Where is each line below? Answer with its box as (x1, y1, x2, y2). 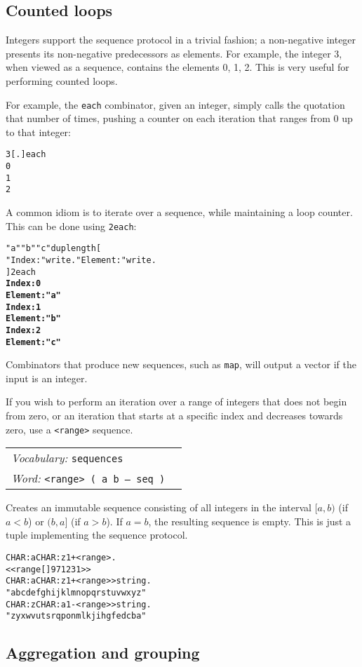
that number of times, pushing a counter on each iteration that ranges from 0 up (6, 111, 353, 126)
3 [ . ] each (6, 149, 46, 160)
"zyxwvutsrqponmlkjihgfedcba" (6, 611, 147, 621)
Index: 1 (6, 302, 41, 312)
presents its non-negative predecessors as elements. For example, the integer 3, (6, 46, 342, 60)
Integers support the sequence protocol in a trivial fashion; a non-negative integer (6, 32, 356, 47)
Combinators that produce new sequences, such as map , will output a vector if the (6, 357, 356, 372)
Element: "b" (6, 314, 61, 324)
